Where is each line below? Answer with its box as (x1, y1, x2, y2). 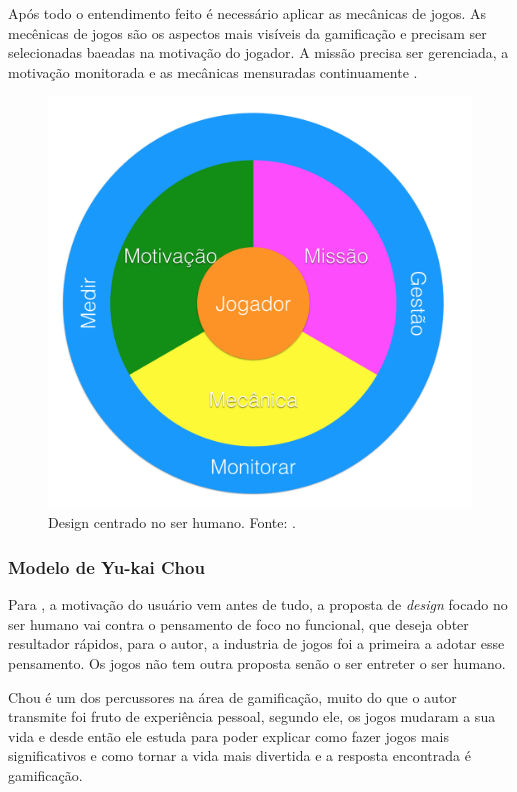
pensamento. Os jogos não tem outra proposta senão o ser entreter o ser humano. (8, 652, 506, 673)
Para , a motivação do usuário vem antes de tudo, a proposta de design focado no (8, 594, 508, 615)
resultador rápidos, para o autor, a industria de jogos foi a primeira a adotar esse (8, 633, 505, 654)
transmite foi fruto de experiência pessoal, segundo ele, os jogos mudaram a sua (8, 706, 496, 727)
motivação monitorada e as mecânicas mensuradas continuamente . (8, 61, 418, 82)
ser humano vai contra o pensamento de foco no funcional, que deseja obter (8, 613, 469, 634)
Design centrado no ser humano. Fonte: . (48, 512, 296, 533)
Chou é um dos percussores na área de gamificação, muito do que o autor (8, 686, 457, 707)
